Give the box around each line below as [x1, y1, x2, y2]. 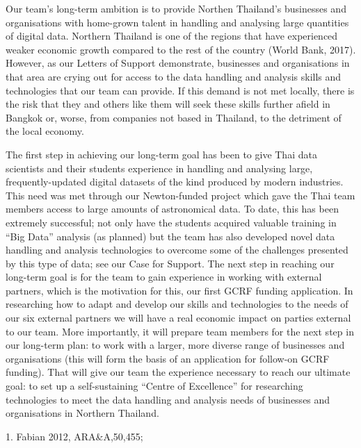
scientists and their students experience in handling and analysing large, [6, 160, 313, 175]
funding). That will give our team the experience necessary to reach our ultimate [6, 365, 351, 379]
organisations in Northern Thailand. [6, 406, 159, 420]
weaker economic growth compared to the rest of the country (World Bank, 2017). [6, 42, 356, 56]
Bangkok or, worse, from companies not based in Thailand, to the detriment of [6, 110, 342, 124]
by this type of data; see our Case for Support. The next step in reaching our [6, 256, 335, 270]
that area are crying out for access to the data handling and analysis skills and [6, 69, 342, 83]
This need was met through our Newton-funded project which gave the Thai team [6, 188, 355, 202]
